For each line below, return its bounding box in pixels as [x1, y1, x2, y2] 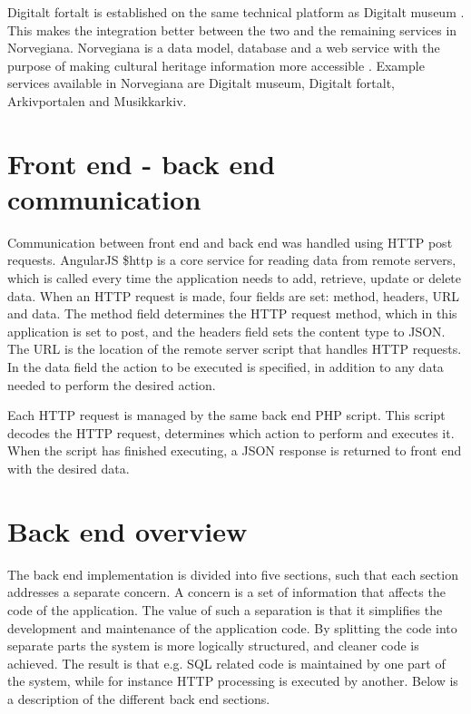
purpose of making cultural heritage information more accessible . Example [7, 55, 425, 74]
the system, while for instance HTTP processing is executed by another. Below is [7, 671, 458, 690]
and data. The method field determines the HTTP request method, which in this [7, 304, 457, 323]
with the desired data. [7, 459, 130, 477]
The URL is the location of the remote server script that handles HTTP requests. [7, 339, 462, 358]
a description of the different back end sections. [7, 689, 270, 708]
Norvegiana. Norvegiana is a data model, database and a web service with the [7, 38, 440, 57]
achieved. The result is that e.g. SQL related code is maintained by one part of [7, 653, 446, 672]
